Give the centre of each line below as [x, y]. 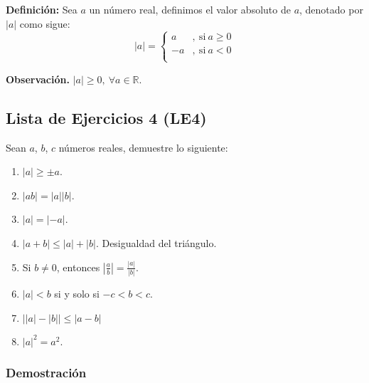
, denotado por [331, 9]
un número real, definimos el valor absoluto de [190, 9]
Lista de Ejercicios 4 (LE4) [106, 117]
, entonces [78, 267]
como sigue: [45, 23]
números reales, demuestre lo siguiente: [143, 147]
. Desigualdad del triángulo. [156, 242]
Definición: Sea [42, 9]
